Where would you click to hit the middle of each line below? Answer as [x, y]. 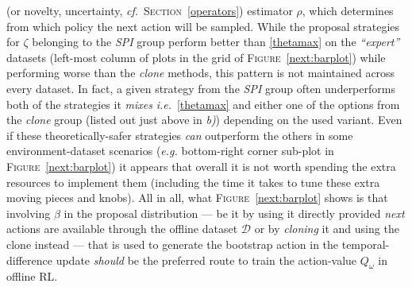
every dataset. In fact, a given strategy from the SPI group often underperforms [201, 88]
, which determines [348, 10]
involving [29, 213]
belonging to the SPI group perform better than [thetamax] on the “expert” [216, 42]
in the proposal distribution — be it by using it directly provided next [234, 213]
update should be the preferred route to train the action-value [206, 260]
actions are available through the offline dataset [122, 229]
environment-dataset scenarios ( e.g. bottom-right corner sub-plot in [170, 151]
